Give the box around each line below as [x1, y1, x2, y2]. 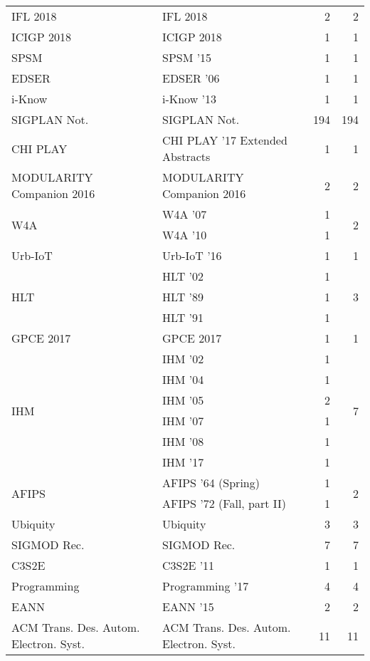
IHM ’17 [162, 454, 204, 470]
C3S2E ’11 [162, 557, 215, 573]
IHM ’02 [162, 350, 204, 367]
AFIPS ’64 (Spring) [162, 474, 260, 491]
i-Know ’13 [162, 90, 216, 107]
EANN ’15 [162, 598, 214, 615]
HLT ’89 [162, 288, 203, 305]
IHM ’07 [162, 412, 204, 429]
